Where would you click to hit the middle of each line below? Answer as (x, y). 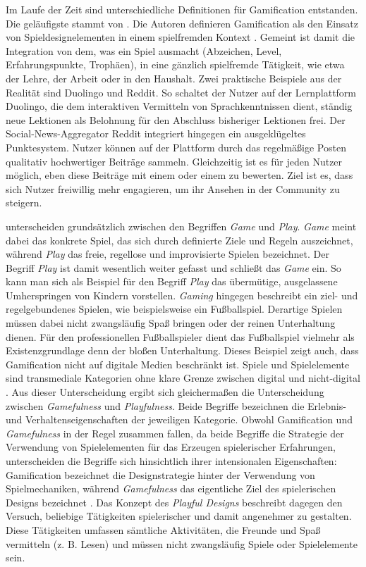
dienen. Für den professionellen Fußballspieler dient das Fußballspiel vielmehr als (180, 336)
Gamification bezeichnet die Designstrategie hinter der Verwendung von (160, 474)
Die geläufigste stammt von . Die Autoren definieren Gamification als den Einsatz (182, 23)
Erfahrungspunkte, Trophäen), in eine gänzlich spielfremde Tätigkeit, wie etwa (175, 64)
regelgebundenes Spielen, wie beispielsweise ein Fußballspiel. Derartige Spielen (174, 309)
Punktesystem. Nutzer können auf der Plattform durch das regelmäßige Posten (176, 147)
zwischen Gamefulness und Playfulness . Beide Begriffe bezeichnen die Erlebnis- (176, 405)
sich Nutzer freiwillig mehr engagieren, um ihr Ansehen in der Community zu (173, 188)
